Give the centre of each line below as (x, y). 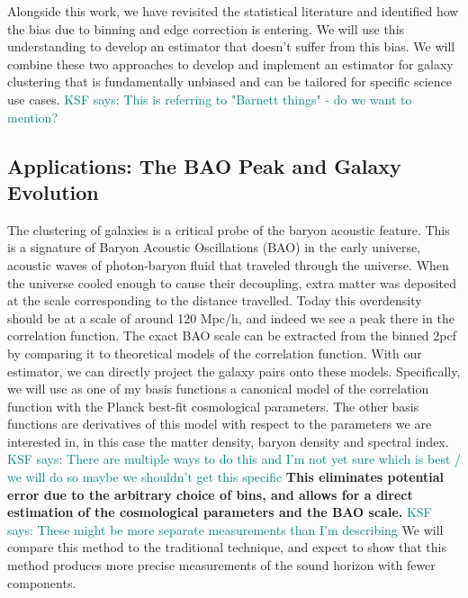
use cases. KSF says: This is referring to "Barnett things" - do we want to (210, 99)
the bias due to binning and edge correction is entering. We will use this (206, 28)
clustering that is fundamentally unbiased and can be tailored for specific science (230, 82)
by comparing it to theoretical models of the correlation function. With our (215, 353)
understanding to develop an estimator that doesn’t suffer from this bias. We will (231, 46)
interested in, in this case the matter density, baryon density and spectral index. (228, 441)
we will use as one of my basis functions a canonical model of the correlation (218, 389)
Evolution (53, 191)
